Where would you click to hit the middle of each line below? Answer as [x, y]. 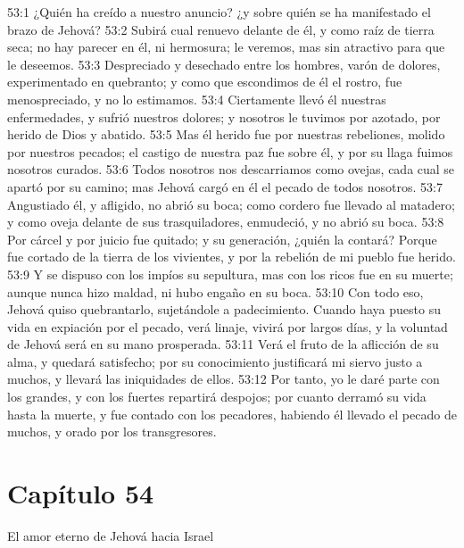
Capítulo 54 [81, 493]
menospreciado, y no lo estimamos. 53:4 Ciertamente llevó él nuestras [197, 99]
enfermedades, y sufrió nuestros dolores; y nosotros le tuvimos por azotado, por [224, 116]
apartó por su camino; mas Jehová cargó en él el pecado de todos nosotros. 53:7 [225, 186]
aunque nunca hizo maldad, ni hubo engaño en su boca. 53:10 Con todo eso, [215, 291]
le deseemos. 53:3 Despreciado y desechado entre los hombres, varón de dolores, [224, 64]
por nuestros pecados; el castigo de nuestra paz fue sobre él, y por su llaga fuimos [230, 151]
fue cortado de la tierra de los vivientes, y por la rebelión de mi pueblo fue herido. [232, 257]
